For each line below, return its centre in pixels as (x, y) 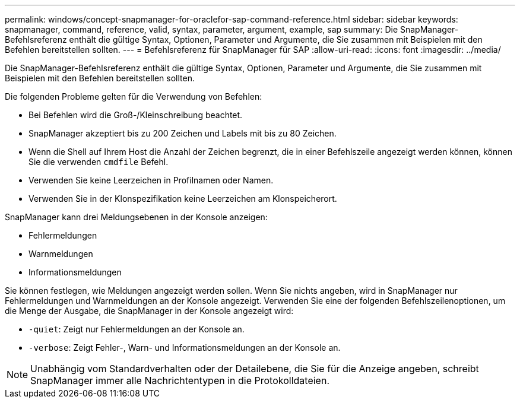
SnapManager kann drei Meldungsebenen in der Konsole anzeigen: (136, 217)
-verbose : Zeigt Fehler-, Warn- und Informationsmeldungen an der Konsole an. (185, 348)
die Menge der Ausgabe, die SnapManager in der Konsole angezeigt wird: (149, 311)
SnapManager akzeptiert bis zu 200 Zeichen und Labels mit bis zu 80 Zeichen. (183, 133)
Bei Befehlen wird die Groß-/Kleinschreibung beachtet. (136, 115)
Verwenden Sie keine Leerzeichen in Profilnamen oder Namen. (151, 180)
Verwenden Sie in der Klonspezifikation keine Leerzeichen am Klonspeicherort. (183, 199)
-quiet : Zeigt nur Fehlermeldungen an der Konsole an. (137, 329)
